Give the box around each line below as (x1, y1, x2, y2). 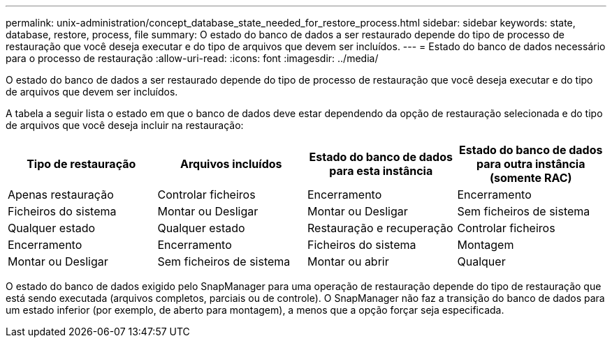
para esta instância (329, 164, 433, 178)
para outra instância (476, 157, 585, 171)
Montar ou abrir (307, 254, 389, 268)
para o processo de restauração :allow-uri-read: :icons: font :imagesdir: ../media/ (6, 52, 379, 64)
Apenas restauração (8, 188, 114, 201)
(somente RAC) (489, 171, 572, 185)
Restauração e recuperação (307, 221, 453, 235)
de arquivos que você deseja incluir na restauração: (6, 119, 244, 131)
